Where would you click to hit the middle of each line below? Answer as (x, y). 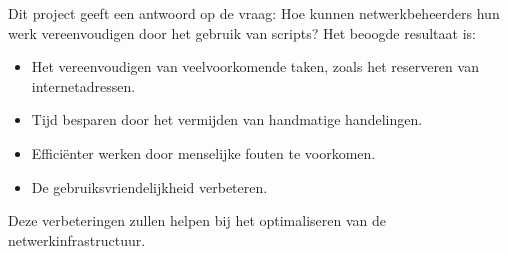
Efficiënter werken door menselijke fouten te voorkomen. (203, 152)
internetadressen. (83, 85)
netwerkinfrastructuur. (77, 239)
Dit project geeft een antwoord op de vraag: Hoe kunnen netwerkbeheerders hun (254, 13)
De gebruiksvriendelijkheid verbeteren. (149, 186)
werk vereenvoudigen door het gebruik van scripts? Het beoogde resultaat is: (242, 32)
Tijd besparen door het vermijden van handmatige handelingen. (227, 119)
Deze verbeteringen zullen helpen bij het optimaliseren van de (197, 220)
